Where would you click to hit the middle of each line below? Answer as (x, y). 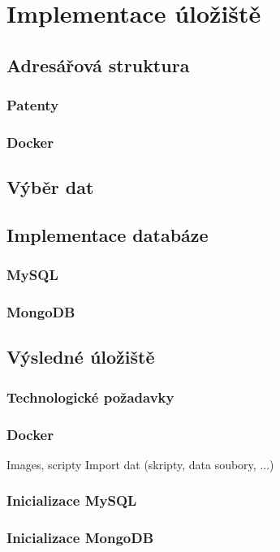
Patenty (33, 105)
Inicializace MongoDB (80, 538)
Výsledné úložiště (81, 357)
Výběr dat (50, 187)
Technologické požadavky (90, 397)
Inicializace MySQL (72, 500)
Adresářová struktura (98, 65)
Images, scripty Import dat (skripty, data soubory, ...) (140, 464)
